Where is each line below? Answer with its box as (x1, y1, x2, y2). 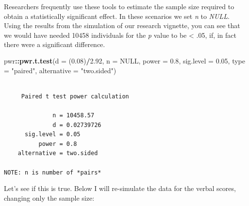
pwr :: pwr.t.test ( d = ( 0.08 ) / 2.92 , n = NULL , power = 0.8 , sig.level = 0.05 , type (4, 55, 245, 65)
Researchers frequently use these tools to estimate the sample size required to (4, 1, 234, 11)
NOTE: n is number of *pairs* (4, 169, 101, 176)
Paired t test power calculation (21, 93, 129, 100)
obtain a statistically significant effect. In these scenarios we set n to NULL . (4, 11, 230, 21)
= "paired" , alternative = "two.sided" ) (4, 65, 116, 75)
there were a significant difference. (4, 39, 105, 49)
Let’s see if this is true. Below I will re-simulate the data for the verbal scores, (4, 183, 236, 193)
